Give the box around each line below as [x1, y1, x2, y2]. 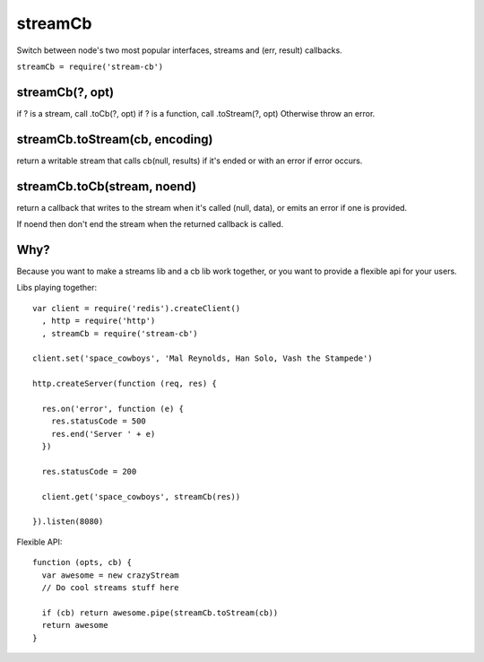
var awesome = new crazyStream [41, 570, 179, 580]
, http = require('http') [41, 316, 156, 327]
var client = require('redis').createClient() [32, 303, 241, 313]
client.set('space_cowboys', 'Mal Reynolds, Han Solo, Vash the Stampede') [32, 353, 373, 363]
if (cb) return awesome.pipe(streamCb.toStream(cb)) [41, 607, 279, 618]
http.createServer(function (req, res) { [32, 379, 217, 389]
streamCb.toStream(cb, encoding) [16, 131, 214, 147]
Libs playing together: [16, 283, 98, 293]
